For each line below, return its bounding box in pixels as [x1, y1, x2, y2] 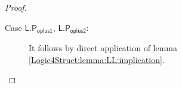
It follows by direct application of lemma [29, 42, 178, 54]
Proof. [5, 1, 27, 13]
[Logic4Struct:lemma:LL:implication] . [29, 53, 165, 65]
